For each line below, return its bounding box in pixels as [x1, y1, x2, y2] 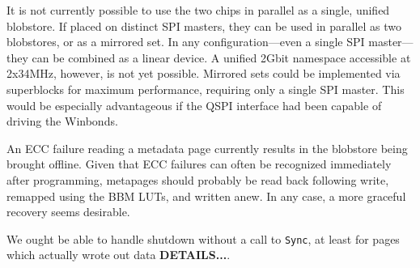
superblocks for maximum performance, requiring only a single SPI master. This [6, 80, 405, 97]
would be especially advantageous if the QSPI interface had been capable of [6, 96, 382, 113]
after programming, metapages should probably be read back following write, [6, 171, 389, 188]
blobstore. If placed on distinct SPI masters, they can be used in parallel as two [6, 17, 402, 34]
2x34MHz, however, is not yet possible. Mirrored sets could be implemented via [6, 65, 401, 82]
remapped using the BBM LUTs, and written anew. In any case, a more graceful [6, 187, 406, 204]
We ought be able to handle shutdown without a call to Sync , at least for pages [6, 230, 400, 247]
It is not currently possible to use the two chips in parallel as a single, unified [6, 2, 390, 18]
